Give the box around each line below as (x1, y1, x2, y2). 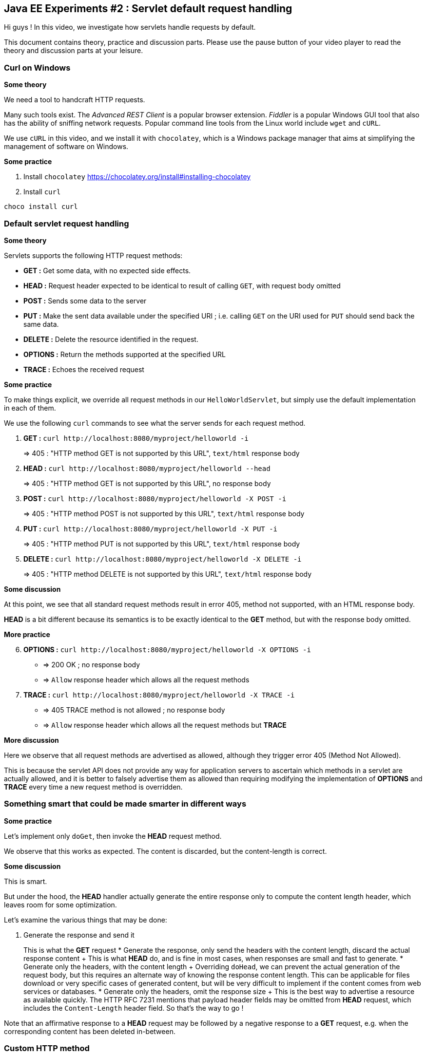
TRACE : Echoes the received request (23, 365, 144, 374)
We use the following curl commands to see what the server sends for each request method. (4, 418, 306, 427)
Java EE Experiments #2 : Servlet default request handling (4, 2, 292, 15)
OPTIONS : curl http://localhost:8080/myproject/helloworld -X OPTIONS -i (23, 645, 311, 654)
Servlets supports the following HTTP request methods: (4, 251, 183, 260)
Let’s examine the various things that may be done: (4, 915, 167, 924)
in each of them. (4, 403, 56, 412)
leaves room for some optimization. (4, 900, 117, 909)
